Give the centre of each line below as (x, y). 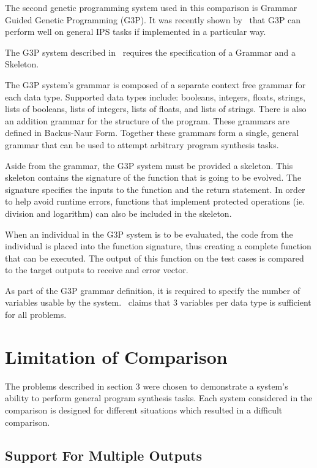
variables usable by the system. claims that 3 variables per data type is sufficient (158, 302)
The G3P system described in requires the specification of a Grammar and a (151, 52)
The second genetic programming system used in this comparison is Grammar (151, 7)
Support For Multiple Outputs (104, 455)
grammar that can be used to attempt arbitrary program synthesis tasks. (142, 144)
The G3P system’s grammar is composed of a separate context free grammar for (155, 84)
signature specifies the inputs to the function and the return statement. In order (155, 189)
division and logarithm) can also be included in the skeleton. (118, 213)
